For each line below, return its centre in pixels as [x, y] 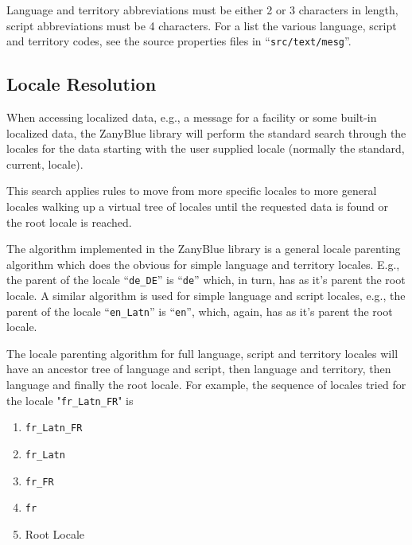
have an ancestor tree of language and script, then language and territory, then [199, 369]
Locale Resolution [82, 84]
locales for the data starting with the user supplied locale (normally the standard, [206, 148]
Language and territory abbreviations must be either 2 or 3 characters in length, [202, 10]
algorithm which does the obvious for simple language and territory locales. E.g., [203, 264]
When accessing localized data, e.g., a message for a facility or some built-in [192, 117]
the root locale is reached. [69, 222]
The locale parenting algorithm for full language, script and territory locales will [202, 353]
